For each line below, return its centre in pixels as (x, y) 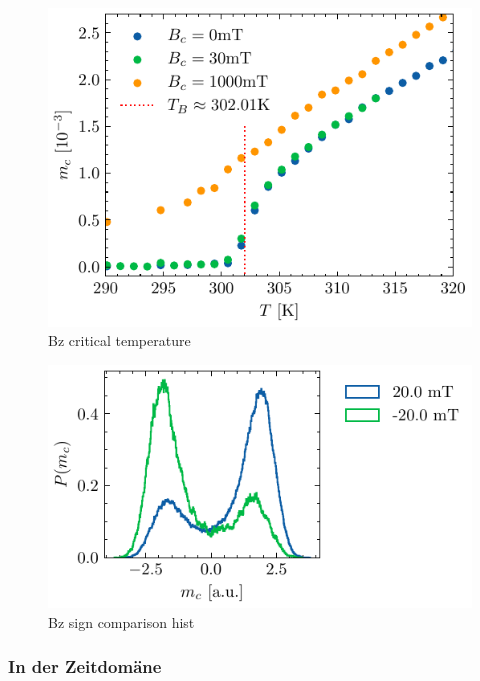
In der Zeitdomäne (85, 666)
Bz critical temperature (119, 340)
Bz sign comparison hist (121, 621)
